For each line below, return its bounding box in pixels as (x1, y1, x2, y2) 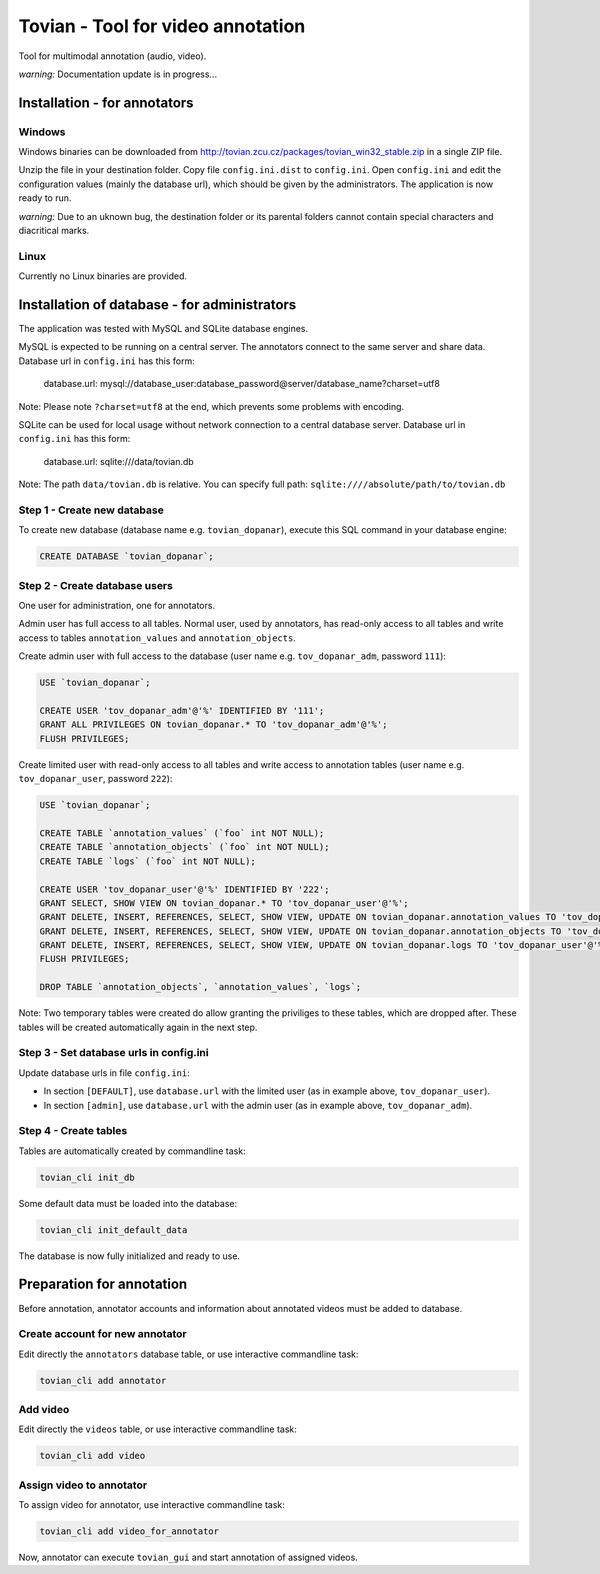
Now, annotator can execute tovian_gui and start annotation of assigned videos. (18, 1551, 359, 1564)
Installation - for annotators (18, 94, 194, 111)
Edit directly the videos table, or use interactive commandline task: (18, 1423, 297, 1435)
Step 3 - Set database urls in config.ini (18, 1046, 209, 1060)
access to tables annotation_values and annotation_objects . (18, 631, 297, 644)
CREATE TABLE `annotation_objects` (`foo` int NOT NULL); (39, 841, 330, 853)
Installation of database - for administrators (18, 296, 297, 313)
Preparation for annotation (18, 1276, 188, 1293)
